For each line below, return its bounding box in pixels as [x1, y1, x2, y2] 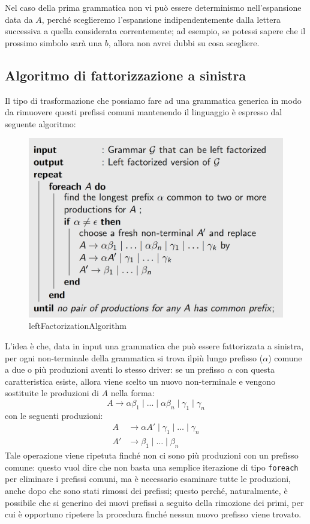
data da [5, 13, 33, 25]
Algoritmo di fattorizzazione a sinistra [5, 65, 246, 84]
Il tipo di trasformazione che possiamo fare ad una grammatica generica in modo [5, 94, 302, 106]
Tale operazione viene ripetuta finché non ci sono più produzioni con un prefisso [5, 449, 299, 462]
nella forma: [110, 387, 155, 399]
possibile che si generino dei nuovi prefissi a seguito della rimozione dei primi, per [5, 496, 304, 508]
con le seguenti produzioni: [5, 409, 103, 421]
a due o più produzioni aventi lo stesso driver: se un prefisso [5, 363, 225, 376]
